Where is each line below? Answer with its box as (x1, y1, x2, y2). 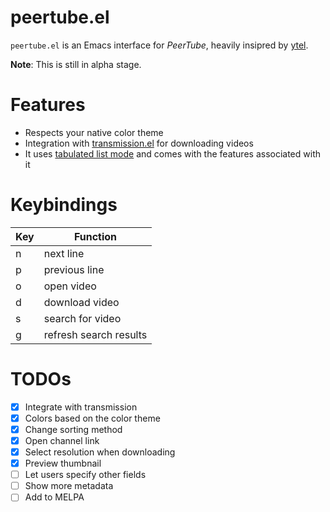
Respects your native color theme (24, 126, 164, 138)
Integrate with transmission (24, 401, 138, 413)
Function (73, 229, 118, 243)
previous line (43, 262, 105, 276)
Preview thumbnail (24, 457, 102, 470)
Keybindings (10, 194, 118, 216)
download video (43, 295, 120, 309)
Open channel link (24, 434, 100, 446)
